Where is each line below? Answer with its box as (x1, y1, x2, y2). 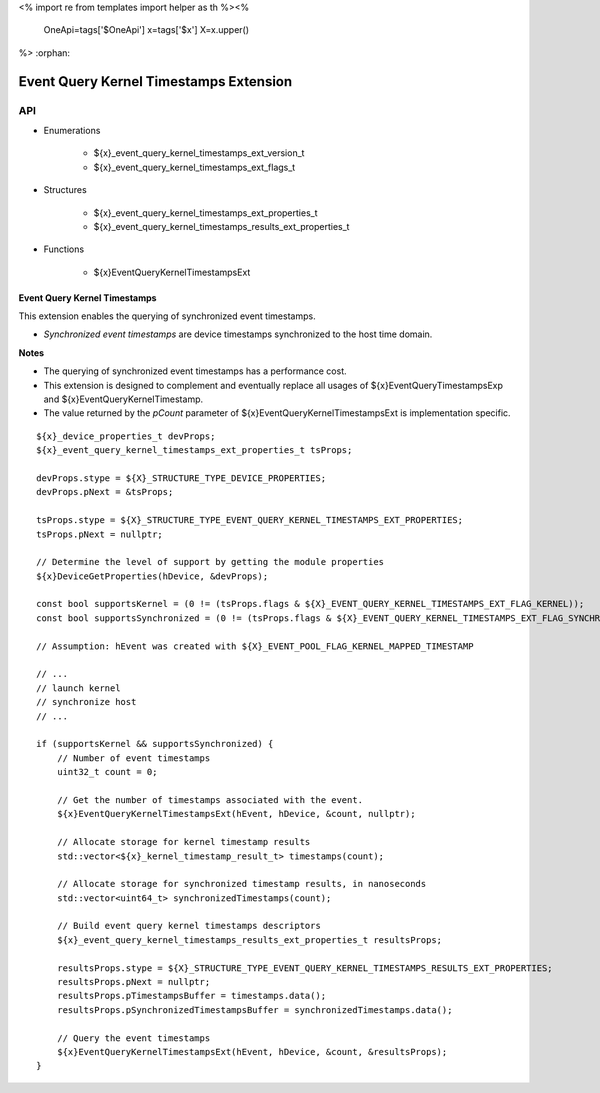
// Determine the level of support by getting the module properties (36, 556, 385, 568)
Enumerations (43, 124, 101, 136)
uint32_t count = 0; (56, 766, 158, 778)
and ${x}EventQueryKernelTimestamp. (43, 393, 204, 405)
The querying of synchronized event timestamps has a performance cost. (43, 365, 347, 377)
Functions (43, 243, 85, 255)
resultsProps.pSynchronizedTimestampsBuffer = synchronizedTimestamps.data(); (56, 1004, 453, 1015)
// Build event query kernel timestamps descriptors (56, 920, 322, 932)
